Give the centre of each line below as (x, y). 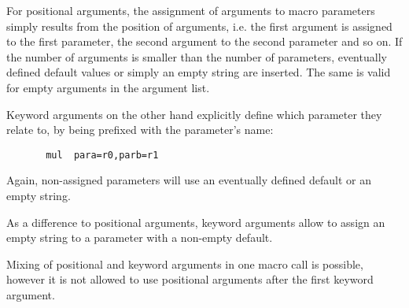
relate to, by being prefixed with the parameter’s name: (140, 130)
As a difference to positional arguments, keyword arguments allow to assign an (196, 222)
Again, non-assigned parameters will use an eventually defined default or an (189, 180)
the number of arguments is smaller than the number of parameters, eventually (197, 56)
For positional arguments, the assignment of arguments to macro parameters (191, 10)
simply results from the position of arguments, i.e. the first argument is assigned (199, 26)
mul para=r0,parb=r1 (102, 155)
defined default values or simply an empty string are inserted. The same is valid (199, 72)
